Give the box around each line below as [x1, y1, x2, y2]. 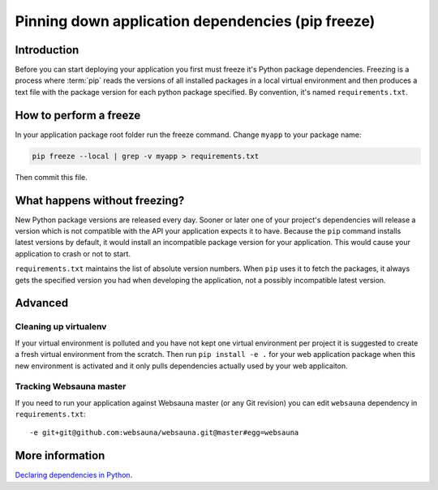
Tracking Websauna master [15, 381, 127, 393]
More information [15, 449, 105, 462]
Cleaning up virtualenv [15, 321, 107, 333]
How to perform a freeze [15, 108, 141, 122]
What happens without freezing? [15, 193, 185, 207]
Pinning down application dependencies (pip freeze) [15, 12, 376, 30]
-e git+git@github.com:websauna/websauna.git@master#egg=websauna [29, 428, 299, 437]
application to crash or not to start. [15, 248, 131, 259]
